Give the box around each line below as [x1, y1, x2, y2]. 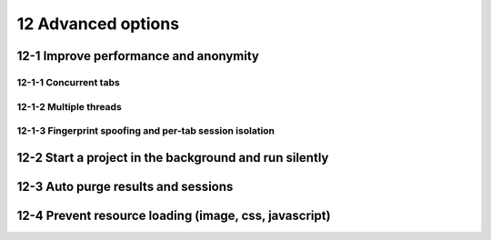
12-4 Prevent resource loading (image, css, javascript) [16, 207, 331, 223]
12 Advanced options [16, 14, 180, 34]
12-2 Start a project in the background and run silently [16, 150, 329, 165]
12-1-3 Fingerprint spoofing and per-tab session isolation [16, 125, 276, 137]
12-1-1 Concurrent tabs [16, 75, 120, 88]
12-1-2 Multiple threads [16, 100, 122, 113]
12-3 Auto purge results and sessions [16, 178, 234, 195]
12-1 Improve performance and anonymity [16, 48, 259, 64]
